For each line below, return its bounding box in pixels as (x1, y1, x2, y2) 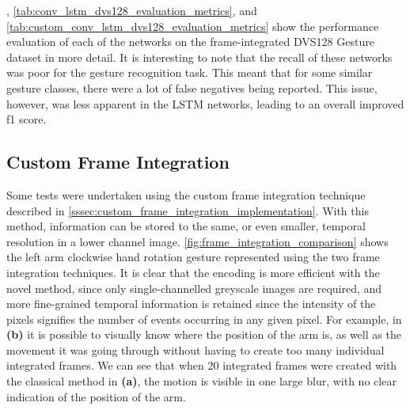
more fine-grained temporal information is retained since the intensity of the (6, 295, 376, 312)
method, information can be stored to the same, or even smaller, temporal (6, 218, 366, 234)
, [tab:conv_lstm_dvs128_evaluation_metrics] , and (6, 2, 257, 18)
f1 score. (6, 111, 47, 127)
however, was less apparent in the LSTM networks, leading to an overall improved (6, 95, 404, 112)
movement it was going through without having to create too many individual (6, 341, 385, 358)
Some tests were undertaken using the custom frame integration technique (6, 186, 366, 203)
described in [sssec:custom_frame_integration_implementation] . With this (6, 202, 369, 218)
